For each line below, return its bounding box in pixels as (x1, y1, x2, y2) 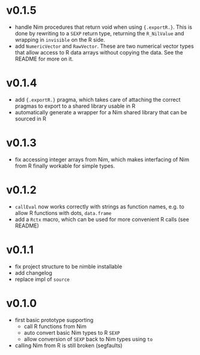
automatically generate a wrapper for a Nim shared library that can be (14, 108, 187, 116)
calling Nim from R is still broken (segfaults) (14, 342, 123, 349)
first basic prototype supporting (14, 316, 94, 323)
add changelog (14, 269, 53, 276)
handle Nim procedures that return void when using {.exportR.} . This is (14, 23, 193, 31)
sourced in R (14, 115, 47, 122)
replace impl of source (14, 275, 70, 283)
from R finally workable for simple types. (14, 162, 115, 169)
